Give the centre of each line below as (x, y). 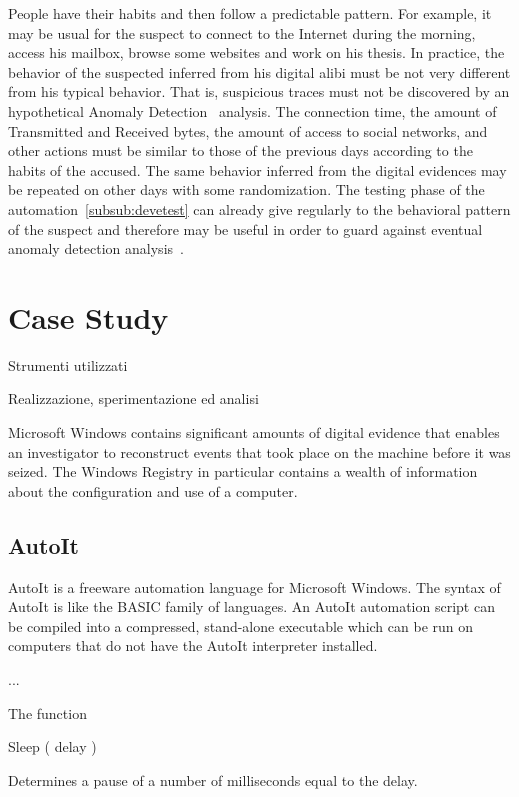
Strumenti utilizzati (68, 364)
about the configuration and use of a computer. (153, 490)
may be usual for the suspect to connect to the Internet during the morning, (242, 32)
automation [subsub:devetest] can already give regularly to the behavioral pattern (259, 208)
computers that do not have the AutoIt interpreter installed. (193, 645)
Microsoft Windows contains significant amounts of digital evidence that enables (254, 432)
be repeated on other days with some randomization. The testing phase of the (246, 189)
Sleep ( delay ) (52, 746)
